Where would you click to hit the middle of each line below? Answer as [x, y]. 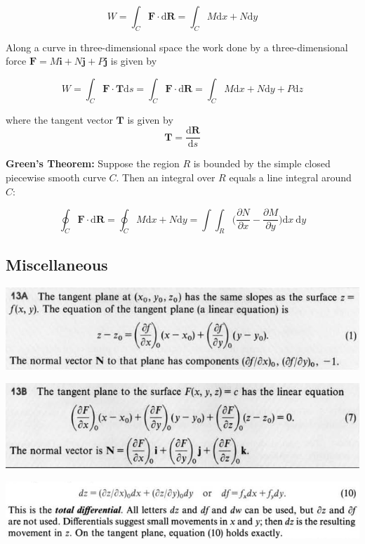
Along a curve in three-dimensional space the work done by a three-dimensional [177, 47]
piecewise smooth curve [56, 177]
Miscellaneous [57, 264]
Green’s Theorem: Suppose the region [93, 163]
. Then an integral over [166, 177]
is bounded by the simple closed [262, 163]
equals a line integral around [290, 177]
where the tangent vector [59, 119]
